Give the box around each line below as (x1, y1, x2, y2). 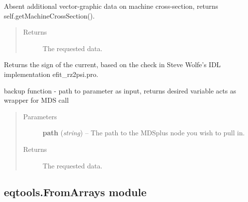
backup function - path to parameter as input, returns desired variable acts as (4, 85, 236, 95)
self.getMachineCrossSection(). (4, 10, 95, 20)
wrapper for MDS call (4, 95, 69, 105)
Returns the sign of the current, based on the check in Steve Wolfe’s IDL (4, 59, 221, 70)
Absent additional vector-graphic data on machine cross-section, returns (4, 1, 218, 11)
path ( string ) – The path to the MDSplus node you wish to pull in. (42, 128, 245, 138)
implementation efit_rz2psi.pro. (4, 69, 98, 79)
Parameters (23, 111, 57, 121)
